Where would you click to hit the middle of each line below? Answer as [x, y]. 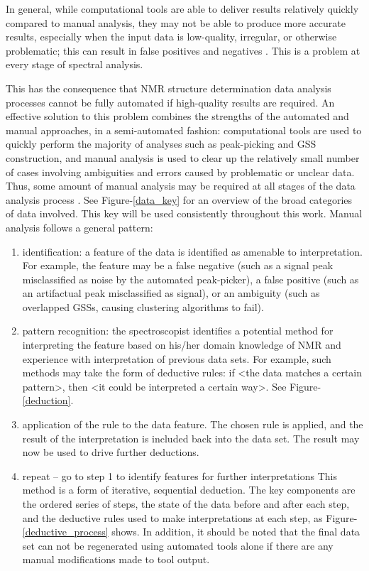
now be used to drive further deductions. [111, 452]
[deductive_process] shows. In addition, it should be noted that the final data [191, 532]
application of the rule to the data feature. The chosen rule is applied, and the [193, 424]
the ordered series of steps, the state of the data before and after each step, [186, 504]
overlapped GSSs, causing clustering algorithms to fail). [143, 306]
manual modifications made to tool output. [116, 559]
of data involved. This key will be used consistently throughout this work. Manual [184, 213]
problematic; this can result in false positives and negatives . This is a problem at [183, 50]
